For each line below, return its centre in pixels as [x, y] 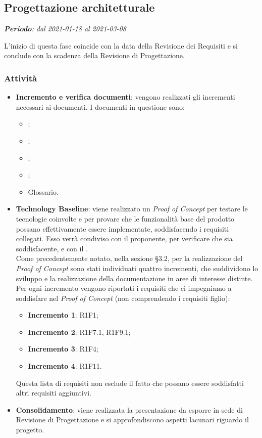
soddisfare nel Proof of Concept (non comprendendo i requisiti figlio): [123, 298]
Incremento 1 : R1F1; [63, 315]
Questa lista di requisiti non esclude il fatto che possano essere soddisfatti [130, 383]
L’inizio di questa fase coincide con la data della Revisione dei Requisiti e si [121, 45]
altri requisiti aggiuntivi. [54, 393]
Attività [21, 78]
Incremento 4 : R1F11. [65, 366]
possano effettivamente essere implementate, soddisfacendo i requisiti [122, 228]
